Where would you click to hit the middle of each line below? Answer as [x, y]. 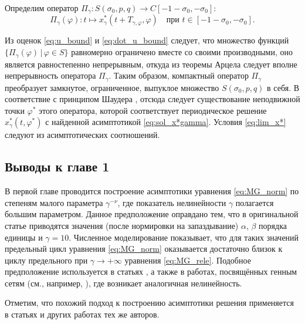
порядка [273, 225]
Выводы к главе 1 [57, 166]
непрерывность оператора [50, 75]
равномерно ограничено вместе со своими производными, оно [182, 52]
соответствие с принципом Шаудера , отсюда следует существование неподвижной [152, 99]
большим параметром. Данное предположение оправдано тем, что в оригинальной [152, 214]
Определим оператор [42, 8]
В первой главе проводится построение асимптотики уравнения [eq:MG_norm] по [152, 191]
